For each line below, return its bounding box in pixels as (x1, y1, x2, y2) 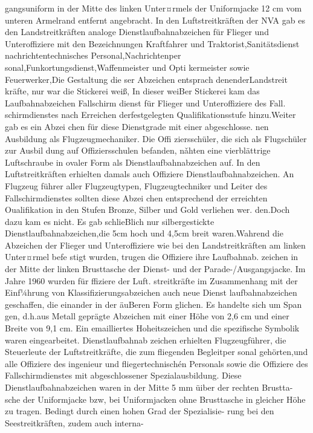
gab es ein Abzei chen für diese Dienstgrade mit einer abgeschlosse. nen (5, 120, 269, 132)
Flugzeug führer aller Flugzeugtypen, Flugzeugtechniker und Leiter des (5, 179, 268, 192)
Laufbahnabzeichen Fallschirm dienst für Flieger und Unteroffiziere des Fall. (5, 96, 286, 109)
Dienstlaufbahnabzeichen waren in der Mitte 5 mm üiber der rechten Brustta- (5, 381, 293, 393)
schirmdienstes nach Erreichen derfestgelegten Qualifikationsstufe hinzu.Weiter (5, 108, 296, 121)
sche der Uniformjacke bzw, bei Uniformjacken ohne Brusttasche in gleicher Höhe (5, 392, 306, 405)
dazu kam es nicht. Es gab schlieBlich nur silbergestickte (5, 215, 215, 227)
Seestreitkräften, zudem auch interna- (5, 416, 144, 429)
